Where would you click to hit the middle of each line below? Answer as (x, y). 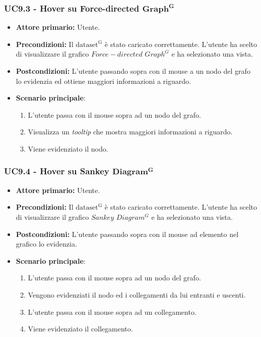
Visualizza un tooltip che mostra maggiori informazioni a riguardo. (130, 132)
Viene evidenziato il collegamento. (80, 329)
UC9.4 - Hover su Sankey (57, 171)
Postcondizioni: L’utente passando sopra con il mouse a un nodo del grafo (133, 71)
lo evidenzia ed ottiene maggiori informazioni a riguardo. (103, 81)
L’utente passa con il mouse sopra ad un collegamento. (112, 311)
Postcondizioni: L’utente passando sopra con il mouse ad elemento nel (127, 234)
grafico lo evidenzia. (46, 244)
